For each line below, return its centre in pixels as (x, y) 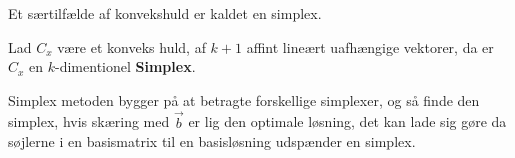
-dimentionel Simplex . (125, 66)
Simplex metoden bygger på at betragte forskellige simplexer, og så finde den (244, 99)
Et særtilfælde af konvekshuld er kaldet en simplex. (165, 13)
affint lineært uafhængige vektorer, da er (370, 46)
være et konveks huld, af (131, 46)
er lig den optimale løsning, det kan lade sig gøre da (347, 121)
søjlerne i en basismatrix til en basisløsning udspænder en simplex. (212, 141)
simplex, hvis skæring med (89, 121)
